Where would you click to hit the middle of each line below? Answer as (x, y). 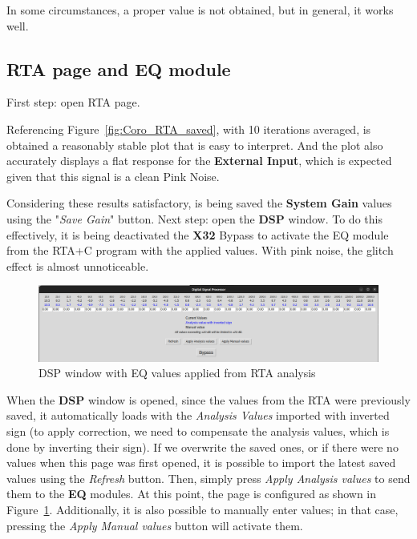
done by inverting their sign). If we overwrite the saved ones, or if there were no (202, 446)
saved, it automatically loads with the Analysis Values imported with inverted (198, 415)
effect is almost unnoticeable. (78, 265)
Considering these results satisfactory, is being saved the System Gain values (199, 203)
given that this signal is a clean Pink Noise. (113, 176)
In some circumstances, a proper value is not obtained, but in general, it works (200, 10)
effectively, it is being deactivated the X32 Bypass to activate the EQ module (198, 234)
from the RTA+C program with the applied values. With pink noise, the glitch (200, 250)
